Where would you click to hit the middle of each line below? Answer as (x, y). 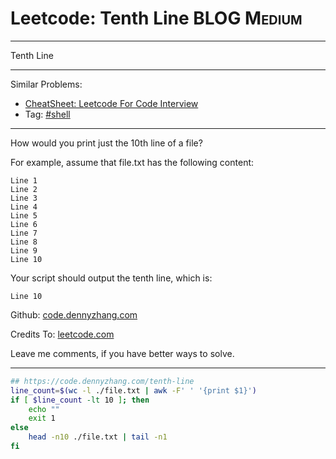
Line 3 (24, 198)
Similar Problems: (46, 84)
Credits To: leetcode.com (62, 334)
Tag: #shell (47, 114)
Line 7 (24, 233)
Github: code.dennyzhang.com (74, 314)
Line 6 (24, 224)
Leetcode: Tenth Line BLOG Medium (156, 18)
